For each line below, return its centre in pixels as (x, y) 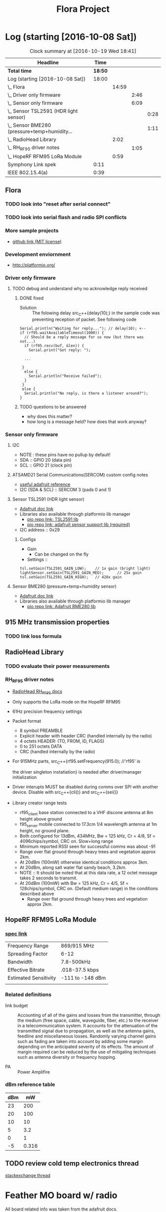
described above (37, 894)
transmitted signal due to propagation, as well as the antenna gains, (86, 1031)
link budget (17, 1005)
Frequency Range (28, 946)
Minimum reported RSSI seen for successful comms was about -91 (87, 846)
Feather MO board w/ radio (61, 1195)
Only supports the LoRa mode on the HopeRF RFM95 (66, 702)
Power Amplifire (34, 1072)
